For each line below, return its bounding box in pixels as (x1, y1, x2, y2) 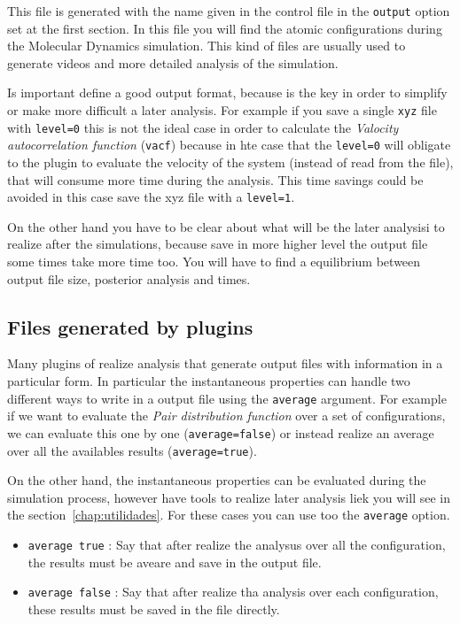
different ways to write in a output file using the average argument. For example (7, 389, 447, 407)
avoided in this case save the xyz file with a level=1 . (7, 188, 295, 206)
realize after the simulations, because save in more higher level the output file (7, 235, 428, 253)
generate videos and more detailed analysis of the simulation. (7, 53, 339, 72)
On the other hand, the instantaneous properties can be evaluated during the (7, 471, 426, 489)
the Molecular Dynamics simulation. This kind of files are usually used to (7, 36, 406, 55)
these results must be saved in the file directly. (27, 599, 280, 618)
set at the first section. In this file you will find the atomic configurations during (7, 19, 442, 37)
